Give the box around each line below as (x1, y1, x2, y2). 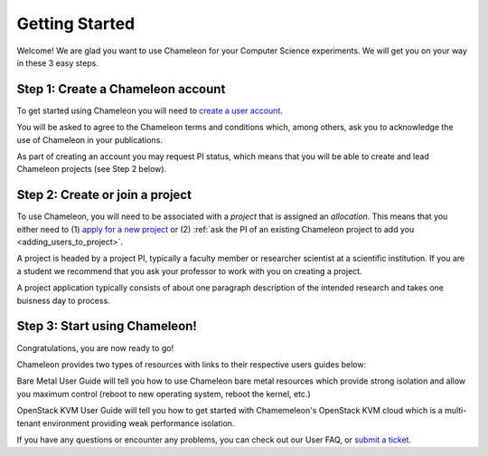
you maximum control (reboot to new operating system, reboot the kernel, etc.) (16, 388, 311, 399)
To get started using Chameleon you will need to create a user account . (16, 105, 284, 116)
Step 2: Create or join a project (16, 187, 192, 203)
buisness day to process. (16, 295, 110, 306)
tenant (16, 417, 41, 429)
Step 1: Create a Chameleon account (16, 81, 226, 97)
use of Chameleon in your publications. (16, 134, 163, 145)
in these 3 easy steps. (16, 57, 99, 68)
